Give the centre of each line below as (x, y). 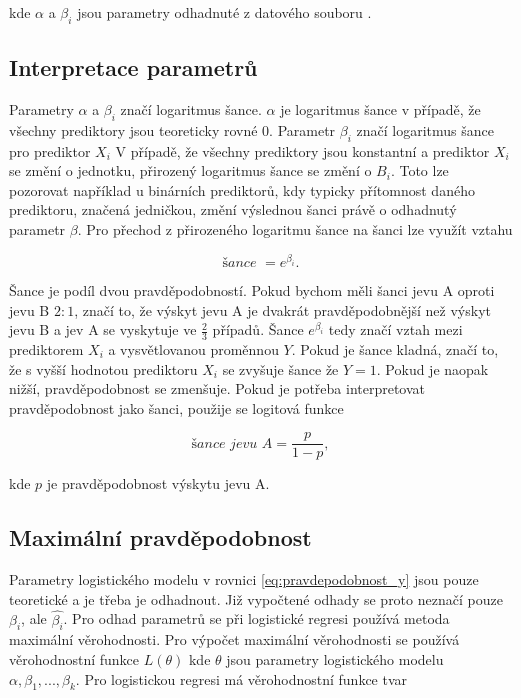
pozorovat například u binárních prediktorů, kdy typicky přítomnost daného (242, 189)
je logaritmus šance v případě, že (380, 109)
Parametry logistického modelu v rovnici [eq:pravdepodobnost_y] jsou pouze (244, 579)
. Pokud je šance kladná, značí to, (395, 349)
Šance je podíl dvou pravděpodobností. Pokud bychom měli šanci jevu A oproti (252, 290)
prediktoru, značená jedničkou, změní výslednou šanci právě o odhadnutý (233, 209)
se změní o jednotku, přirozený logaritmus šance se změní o (190, 170)
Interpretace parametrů (133, 67)
